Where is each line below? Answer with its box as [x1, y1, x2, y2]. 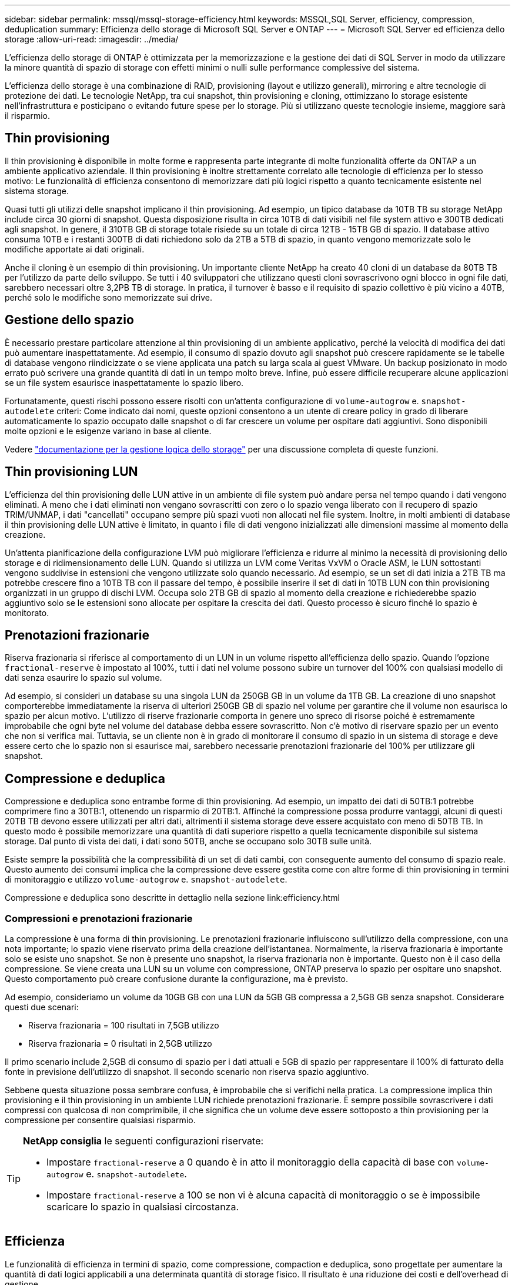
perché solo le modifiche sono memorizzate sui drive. [5, 292, 213, 302]
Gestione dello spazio [5, 312, 134, 328]
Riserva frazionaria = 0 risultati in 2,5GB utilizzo [28, 1038, 212, 1048]
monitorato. [5, 607, 49, 618]
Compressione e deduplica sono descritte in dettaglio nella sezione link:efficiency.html [5, 893, 340, 903]
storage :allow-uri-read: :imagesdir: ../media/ [5, 34, 179, 44]
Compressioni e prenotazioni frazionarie [5, 912, 193, 924]
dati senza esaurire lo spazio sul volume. [5, 673, 162, 683]
